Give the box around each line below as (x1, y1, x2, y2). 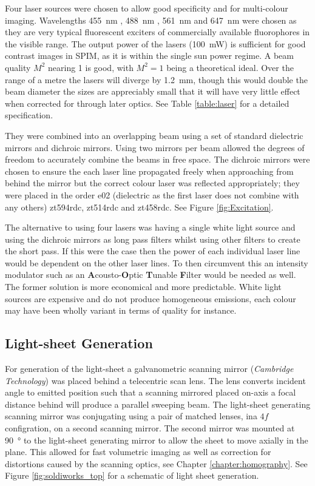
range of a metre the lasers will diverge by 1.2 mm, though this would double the (5, 73, 308, 86)
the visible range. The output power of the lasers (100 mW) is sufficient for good (5, 37, 306, 50)
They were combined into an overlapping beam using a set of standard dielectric (5, 129, 303, 141)
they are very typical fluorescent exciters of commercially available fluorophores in (5, 25, 310, 38)
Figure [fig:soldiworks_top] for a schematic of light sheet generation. (5, 469, 259, 482)
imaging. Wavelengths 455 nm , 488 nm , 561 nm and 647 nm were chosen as (5, 13, 297, 26)
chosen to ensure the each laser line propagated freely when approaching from (5, 164, 294, 177)
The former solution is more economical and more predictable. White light (5, 280, 282, 293)
